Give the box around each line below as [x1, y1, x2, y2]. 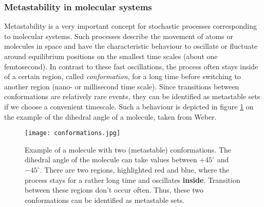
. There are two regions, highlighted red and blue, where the [40, 164, 230, 175]
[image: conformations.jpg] [25, 129, 121, 137]
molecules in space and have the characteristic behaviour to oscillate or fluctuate [4, 41, 258, 51]
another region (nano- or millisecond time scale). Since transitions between [4, 81, 239, 91]
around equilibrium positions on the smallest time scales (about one [4, 51, 218, 61]
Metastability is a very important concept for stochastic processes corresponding [4, 21, 257, 31]
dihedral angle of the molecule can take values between [25, 154, 197, 165]
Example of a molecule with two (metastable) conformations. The [25, 144, 232, 155]
